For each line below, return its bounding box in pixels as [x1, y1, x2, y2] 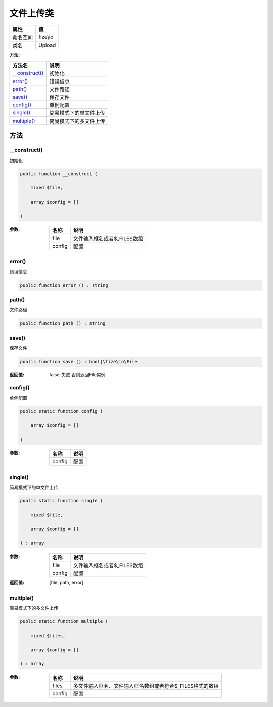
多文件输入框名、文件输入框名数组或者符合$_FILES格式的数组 [73, 683, 219, 690]
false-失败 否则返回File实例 [49, 372, 106, 378]
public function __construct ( [20, 171, 98, 177]
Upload [38, 41, 56, 48]
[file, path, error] [49, 579, 84, 585]
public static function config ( [20, 408, 103, 414]
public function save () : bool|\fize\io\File [20, 359, 138, 365]
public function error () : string [20, 282, 108, 288]
